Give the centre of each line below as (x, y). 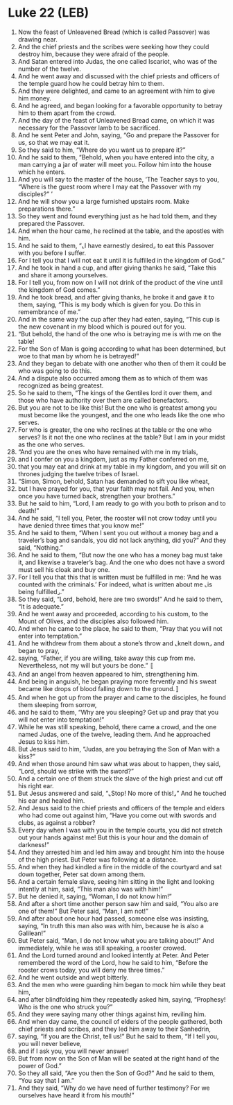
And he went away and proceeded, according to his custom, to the (113, 614)
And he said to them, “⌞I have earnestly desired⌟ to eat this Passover (116, 245)
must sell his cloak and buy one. (64, 569)
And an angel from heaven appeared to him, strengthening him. (109, 674)
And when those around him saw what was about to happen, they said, (119, 763)
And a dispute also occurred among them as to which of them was (113, 378)
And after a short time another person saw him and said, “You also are (118, 903)
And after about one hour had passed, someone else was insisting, (113, 918)
